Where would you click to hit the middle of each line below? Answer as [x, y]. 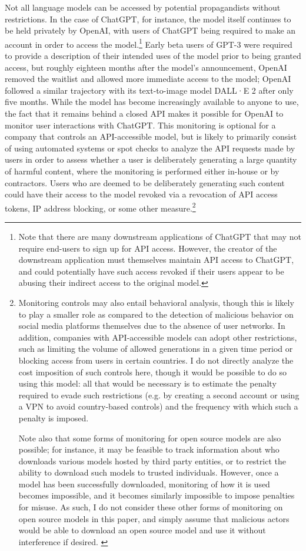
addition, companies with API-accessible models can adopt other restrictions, [158, 337]
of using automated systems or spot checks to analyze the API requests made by [150, 148]
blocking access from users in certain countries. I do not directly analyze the [156, 360]
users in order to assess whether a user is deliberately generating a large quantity [151, 159]
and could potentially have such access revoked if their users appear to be [151, 271]
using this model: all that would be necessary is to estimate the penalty [147, 383]
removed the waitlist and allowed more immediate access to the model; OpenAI [148, 79]
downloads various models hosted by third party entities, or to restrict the [152, 461]
